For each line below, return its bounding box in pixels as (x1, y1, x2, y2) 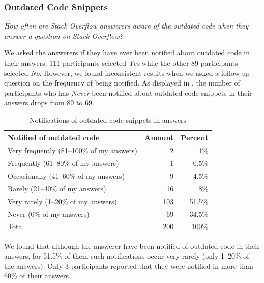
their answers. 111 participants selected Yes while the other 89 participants (4, 58, 238, 68)
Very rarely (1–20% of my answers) (8, 195, 117, 206)
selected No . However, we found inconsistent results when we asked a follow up (4, 67, 250, 78)
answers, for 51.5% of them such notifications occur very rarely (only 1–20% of (4, 250, 249, 261)
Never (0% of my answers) (8, 208, 90, 219)
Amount (144, 132, 174, 143)
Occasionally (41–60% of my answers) (8, 171, 125, 181)
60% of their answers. (4, 270, 71, 281)
